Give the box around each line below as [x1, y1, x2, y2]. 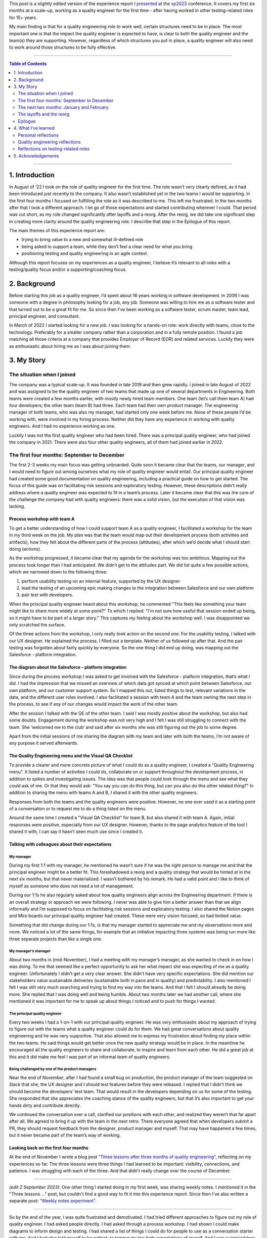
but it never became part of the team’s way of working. [9, 1132, 121, 1138]
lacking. [9, 503, 26, 510]
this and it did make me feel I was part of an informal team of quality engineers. [9, 1054, 171, 1060]
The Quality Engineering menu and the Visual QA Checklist [9, 753, 133, 759]
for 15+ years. [9, 14, 38, 20]
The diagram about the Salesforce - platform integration [9, 664, 127, 671]
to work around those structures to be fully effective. [9, 45, 117, 51]
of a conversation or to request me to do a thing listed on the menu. [9, 806, 147, 812]
